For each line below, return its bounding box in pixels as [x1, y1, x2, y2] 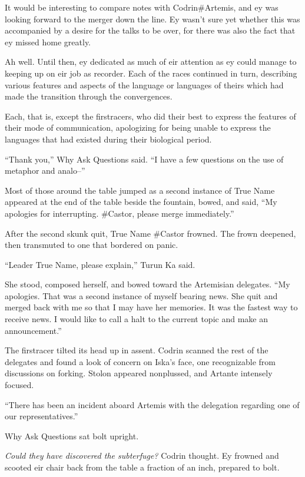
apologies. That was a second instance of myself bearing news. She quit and [5, 289, 278, 302]
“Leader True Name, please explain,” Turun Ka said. [5, 258, 195, 270]
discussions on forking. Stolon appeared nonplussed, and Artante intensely [5, 367, 273, 379]
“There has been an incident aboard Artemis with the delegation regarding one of [5, 398, 300, 410]
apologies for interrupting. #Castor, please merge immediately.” [5, 207, 234, 219]
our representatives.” [5, 410, 78, 422]
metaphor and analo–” [5, 164, 85, 177]
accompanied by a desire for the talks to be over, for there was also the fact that [5, 24, 296, 37]
